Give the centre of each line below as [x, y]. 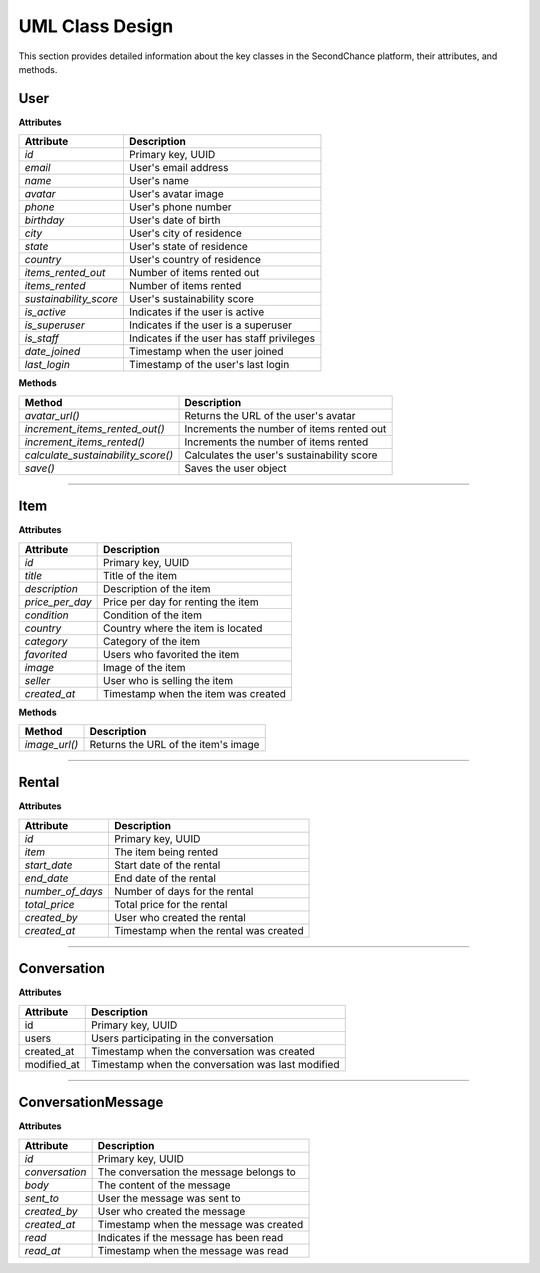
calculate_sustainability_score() [99, 455]
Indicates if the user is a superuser [210, 325]
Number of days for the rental [183, 891]
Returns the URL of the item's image [174, 744]
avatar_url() [52, 415]
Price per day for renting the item [181, 602]
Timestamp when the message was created [200, 1224]
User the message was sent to [169, 1198]
